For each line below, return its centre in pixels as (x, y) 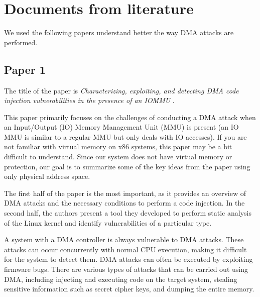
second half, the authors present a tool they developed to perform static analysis (128, 213)
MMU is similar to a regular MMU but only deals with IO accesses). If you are (125, 136)
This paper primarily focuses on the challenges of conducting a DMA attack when (130, 117)
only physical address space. (47, 176)
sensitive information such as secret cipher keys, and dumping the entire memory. (129, 289)
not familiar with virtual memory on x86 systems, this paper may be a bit (118, 146)
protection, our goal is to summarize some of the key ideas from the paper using (127, 166)
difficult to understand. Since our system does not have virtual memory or (118, 157)
